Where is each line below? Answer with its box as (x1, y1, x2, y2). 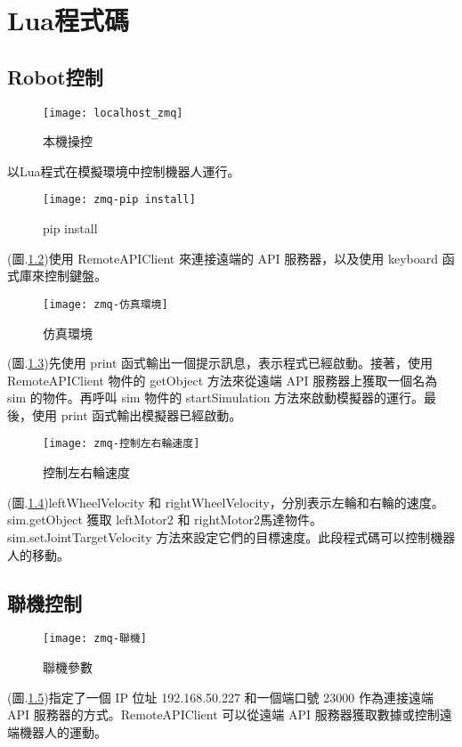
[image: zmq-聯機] (43, 632, 147, 646)
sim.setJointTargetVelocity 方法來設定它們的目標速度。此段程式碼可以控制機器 (7, 527, 456, 546)
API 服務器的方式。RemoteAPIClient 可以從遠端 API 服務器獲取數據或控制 (7, 705, 440, 724)
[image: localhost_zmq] (43, 106, 183, 119)
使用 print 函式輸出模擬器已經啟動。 (31, 405, 242, 424)
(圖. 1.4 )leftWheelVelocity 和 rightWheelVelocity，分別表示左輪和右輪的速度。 (7, 492, 444, 511)
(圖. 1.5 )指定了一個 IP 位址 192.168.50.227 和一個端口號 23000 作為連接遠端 (7, 687, 434, 706)
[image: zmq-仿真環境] (43, 297, 168, 311)
